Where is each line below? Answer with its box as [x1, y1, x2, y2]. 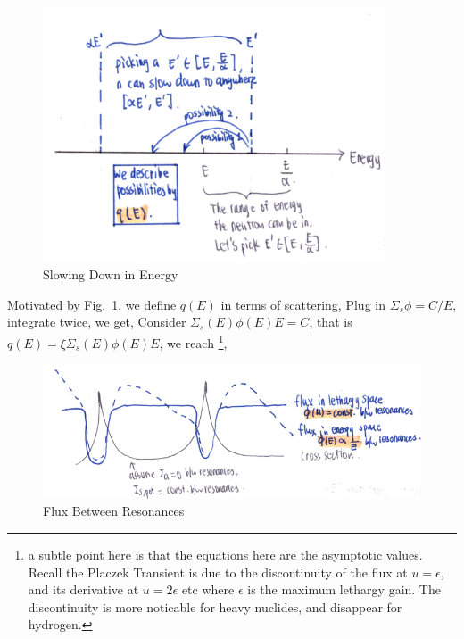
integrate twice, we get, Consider [7, 312, 186, 331]
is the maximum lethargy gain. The [247, 580, 441, 599]
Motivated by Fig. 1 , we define [7, 295, 177, 313]
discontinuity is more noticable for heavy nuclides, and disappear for [28, 597, 402, 616]
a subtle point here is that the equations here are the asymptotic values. [28, 545, 423, 564]
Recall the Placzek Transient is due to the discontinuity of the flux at [28, 562, 408, 581]
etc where [181, 580, 235, 599]
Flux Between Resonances [43, 502, 185, 520]
